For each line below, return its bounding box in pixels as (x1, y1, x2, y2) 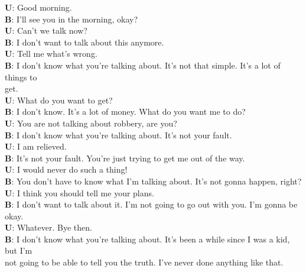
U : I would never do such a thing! (5, 163, 128, 176)
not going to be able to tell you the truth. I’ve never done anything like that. (5, 256, 284, 268)
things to (5, 70, 37, 83)
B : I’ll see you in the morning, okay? (5, 12, 138, 25)
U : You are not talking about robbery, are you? (5, 116, 177, 129)
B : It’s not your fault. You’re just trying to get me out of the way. (5, 151, 245, 164)
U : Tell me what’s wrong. (5, 47, 97, 60)
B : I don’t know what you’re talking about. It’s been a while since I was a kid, (5, 232, 290, 245)
